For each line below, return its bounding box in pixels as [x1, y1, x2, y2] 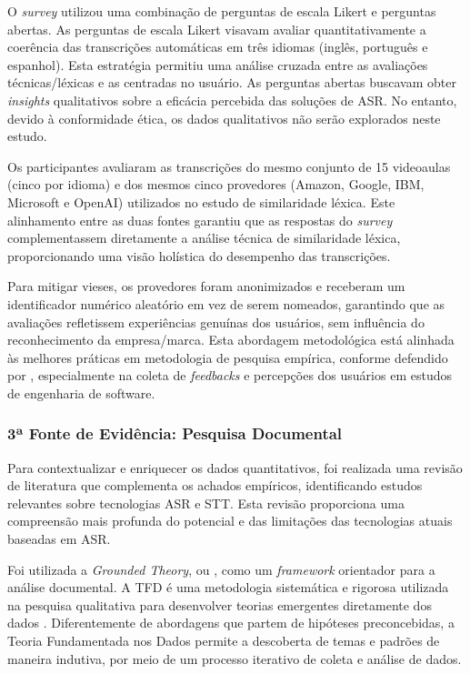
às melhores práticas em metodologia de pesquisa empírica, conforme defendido [7, 347, 448, 367]
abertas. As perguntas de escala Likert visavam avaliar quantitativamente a [7, 19, 426, 38]
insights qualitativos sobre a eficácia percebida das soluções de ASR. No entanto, [7, 90, 457, 109]
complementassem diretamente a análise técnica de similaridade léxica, [7, 228, 401, 247]
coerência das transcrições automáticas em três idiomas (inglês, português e [7, 37, 428, 56]
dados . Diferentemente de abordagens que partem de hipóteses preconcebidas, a [7, 613, 455, 632]
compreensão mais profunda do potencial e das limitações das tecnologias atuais [7, 511, 453, 530]
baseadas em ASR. [7, 529, 111, 548]
